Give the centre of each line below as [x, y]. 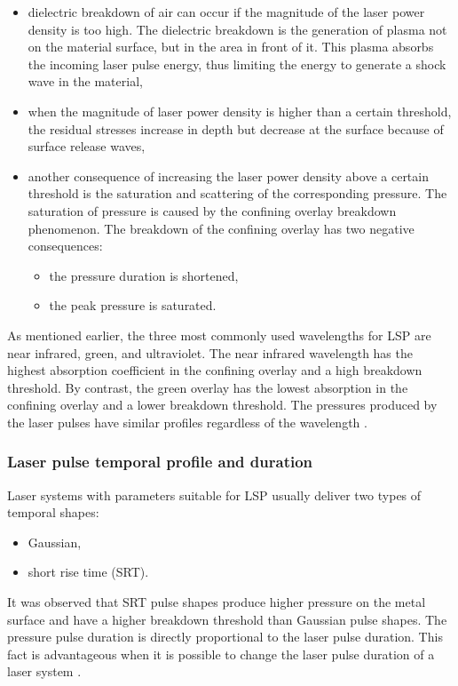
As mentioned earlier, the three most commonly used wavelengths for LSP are [219, 335]
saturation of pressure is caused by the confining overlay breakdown [212, 210]
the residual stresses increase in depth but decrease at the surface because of [236, 128]
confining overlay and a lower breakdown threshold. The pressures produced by [222, 405]
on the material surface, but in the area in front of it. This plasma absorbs [231, 47]
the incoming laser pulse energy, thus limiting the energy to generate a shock [237, 64]
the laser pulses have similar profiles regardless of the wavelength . [187, 422]
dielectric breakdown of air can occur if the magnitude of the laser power [226, 12]
